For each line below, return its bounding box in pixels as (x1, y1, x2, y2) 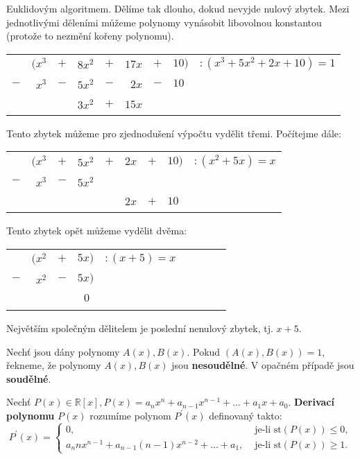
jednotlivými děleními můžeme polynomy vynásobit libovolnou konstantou (6, 15, 322, 29)
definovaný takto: (209, 408, 282, 422)
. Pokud (187, 344, 221, 358)
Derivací (294, 395, 334, 409)
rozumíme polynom (89, 408, 171, 422)
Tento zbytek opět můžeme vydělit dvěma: (6, 223, 187, 238)
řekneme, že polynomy (6, 358, 101, 372)
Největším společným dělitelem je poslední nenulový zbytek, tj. (6, 320, 273, 335)
